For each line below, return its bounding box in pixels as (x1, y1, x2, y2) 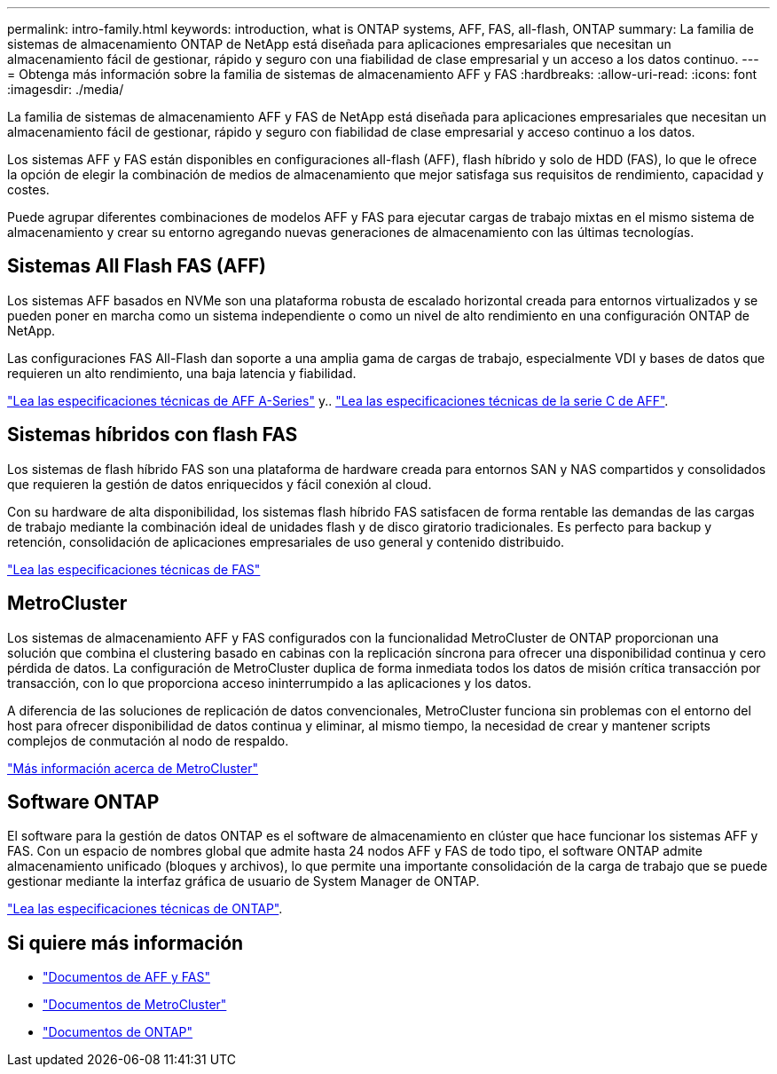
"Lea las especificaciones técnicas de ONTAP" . (7, 901, 283, 917)
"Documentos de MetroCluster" (43, 997, 227, 1013)
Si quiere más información (7, 931, 244, 954)
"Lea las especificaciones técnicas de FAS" (7, 561, 261, 577)
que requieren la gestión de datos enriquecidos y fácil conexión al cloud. (7, 476, 432, 492)
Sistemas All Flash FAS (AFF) (7, 255, 267, 278)
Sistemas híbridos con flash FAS (7, 423, 298, 446)
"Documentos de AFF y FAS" (43, 969, 210, 985)
